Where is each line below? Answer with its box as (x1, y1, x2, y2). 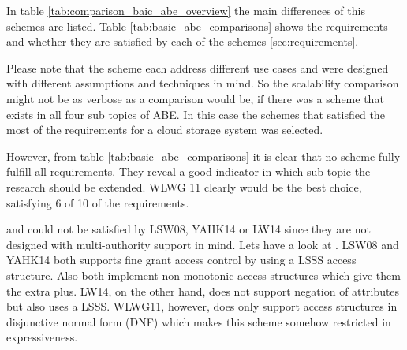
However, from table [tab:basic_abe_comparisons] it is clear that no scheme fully (6, 147, 401, 164)
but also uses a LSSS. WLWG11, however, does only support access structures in (6, 298, 398, 315)
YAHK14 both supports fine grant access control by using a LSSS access (6, 251, 357, 268)
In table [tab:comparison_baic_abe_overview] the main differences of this (6, 2, 365, 18)
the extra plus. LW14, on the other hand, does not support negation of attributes (6, 282, 400, 299)
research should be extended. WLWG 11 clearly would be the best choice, (6, 178, 362, 195)
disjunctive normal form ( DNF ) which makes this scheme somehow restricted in (6, 313, 391, 330)
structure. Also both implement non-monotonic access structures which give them (6, 266, 401, 283)
